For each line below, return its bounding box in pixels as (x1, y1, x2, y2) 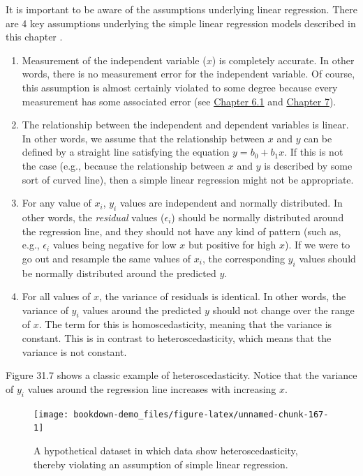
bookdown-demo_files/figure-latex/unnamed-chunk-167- (73, 409, 329, 419)
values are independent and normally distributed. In (119, 195, 343, 210)
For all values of (22, 289, 91, 304)
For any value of (22, 195, 91, 210)
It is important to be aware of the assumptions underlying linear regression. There (6, 2, 357, 16)
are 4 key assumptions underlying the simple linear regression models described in (6, 15, 356, 30)
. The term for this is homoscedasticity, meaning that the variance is (38, 317, 332, 332)
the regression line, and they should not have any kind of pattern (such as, (22, 223, 341, 238)
